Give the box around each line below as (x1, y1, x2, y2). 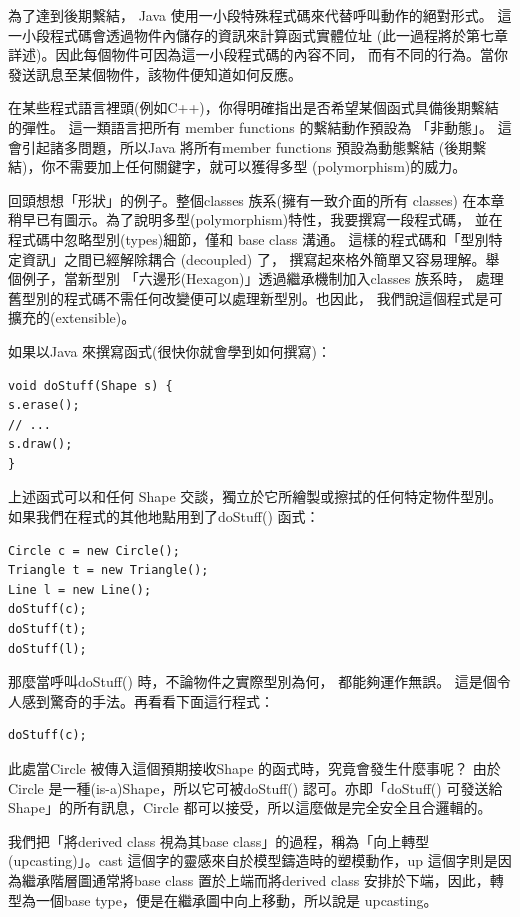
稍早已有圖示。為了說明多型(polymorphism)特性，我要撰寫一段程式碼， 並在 (8, 209, 503, 230)
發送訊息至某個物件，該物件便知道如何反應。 (8, 63, 302, 84)
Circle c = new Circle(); (8, 543, 180, 558)
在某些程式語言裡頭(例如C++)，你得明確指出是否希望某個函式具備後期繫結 (8, 97, 499, 118)
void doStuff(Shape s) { (8, 378, 173, 393)
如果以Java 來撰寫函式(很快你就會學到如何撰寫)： (8, 340, 331, 361)
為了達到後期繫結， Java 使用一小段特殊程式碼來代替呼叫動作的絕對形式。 (8, 5, 493, 25)
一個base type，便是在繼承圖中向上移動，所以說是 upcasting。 (35, 889, 438, 910)
